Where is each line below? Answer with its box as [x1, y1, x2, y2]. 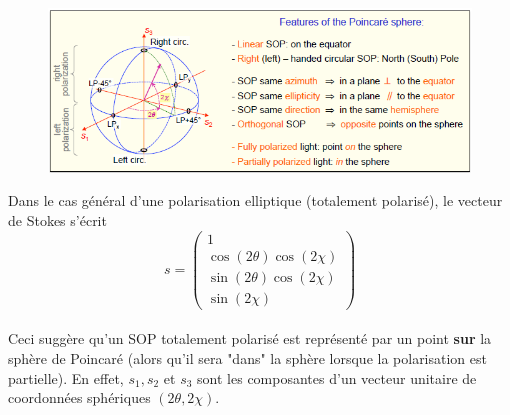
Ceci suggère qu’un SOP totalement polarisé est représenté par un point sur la [8, 328, 492, 349]
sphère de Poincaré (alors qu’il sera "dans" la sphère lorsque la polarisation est [8, 348, 487, 368]
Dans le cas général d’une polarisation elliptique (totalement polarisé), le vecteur [8, 190, 503, 211]
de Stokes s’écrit [8, 210, 107, 231]
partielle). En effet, [8, 367, 124, 388]
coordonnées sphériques [8, 387, 151, 408]
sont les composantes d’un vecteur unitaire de [197, 367, 477, 388]
